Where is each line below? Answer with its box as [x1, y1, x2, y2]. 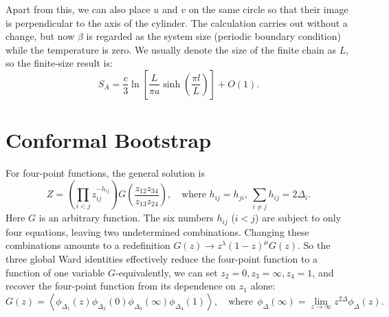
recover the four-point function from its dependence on [5, 278, 236, 293]
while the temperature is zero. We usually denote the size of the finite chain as [5, 42, 337, 56]
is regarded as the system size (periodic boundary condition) [86, 29, 341, 43]
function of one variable [5, 265, 105, 279]
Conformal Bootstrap [5, 126, 212, 154]
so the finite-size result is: [5, 56, 113, 70]
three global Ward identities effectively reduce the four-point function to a [5, 252, 318, 266]
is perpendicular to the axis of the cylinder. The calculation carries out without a [5, 15, 348, 30]
